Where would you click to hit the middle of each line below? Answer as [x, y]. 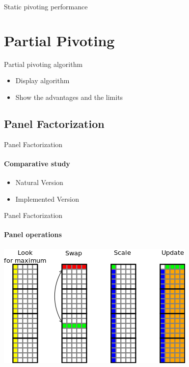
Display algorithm [42, 80]
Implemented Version [47, 199]
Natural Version [39, 182]
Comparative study [37, 163]
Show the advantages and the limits [69, 97]
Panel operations [33, 234]
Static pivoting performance [46, 6]
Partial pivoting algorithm [43, 64]
